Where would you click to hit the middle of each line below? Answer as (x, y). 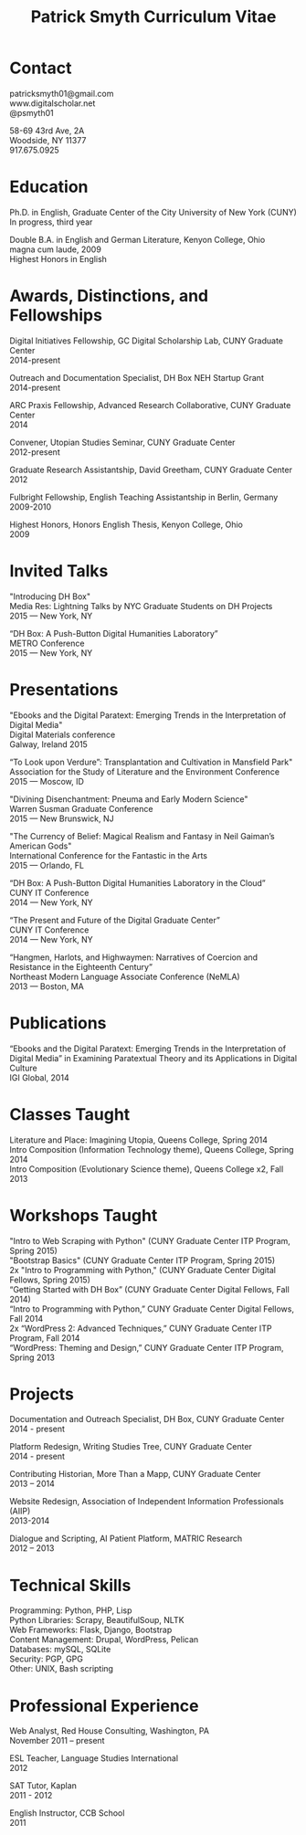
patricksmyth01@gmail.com (62, 93)
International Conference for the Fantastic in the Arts (109, 855)
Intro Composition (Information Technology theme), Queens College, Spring (152, 1149)
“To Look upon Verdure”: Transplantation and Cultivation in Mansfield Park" (151, 762)
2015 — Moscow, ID (47, 781)
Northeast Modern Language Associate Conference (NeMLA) (125, 976)
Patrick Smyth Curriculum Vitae (153, 17)
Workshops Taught (84, 1215)
